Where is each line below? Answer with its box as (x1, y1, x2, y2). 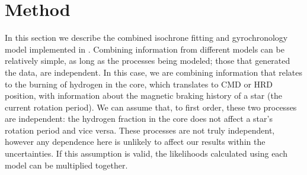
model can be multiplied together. (5, 158, 128, 171)
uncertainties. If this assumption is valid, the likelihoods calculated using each (5, 147, 287, 160)
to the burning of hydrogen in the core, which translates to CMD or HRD (5, 77, 273, 90)
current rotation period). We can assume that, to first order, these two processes (5, 101, 297, 113)
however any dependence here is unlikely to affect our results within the (5, 135, 266, 148)
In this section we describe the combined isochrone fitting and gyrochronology (5, 31, 288, 44)
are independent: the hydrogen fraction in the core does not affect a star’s (5, 112, 273, 125)
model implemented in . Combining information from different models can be (5, 43, 284, 55)
